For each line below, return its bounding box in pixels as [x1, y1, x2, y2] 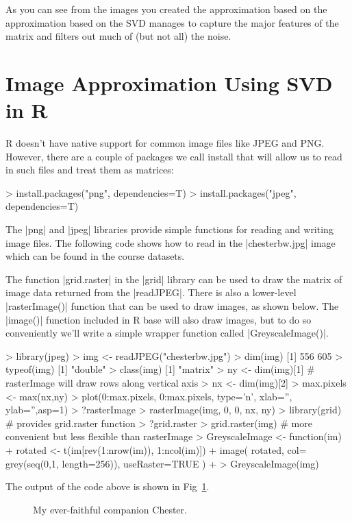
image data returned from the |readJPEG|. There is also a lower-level [5, 285, 297, 300]
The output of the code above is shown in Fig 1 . [5, 479, 210, 494]
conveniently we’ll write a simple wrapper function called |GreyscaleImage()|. [5, 326, 329, 340]
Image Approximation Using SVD [5, 69, 333, 97]
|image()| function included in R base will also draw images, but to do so [5, 312, 312, 326]
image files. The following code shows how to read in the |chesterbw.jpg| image [5, 235, 336, 250]
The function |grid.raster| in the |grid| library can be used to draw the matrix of [5, 271, 342, 286]
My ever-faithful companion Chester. [33, 502, 187, 516]
